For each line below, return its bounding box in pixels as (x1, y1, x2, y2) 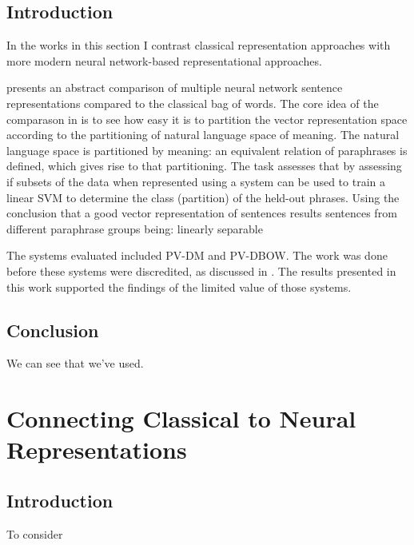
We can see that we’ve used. (6, 355, 144, 372)
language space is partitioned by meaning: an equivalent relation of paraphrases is (6, 141, 408, 158)
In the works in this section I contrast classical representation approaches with (6, 37, 391, 54)
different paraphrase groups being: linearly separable (6, 220, 263, 237)
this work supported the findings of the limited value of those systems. (6, 278, 352, 295)
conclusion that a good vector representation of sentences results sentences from (6, 205, 397, 221)
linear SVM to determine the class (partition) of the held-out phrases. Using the (6, 189, 400, 205)
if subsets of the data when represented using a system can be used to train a (6, 173, 385, 189)
